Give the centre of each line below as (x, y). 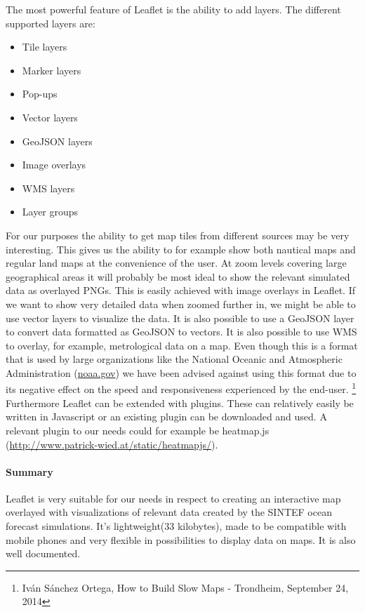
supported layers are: (51, 23)
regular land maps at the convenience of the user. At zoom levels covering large (176, 263)
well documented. (43, 553)
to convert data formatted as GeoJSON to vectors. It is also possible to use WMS (181, 332)
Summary (29, 471)
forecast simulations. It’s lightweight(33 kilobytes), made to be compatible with (176, 526)
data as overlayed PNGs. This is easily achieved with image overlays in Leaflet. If (180, 290)
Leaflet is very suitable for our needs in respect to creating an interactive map (173, 498)
